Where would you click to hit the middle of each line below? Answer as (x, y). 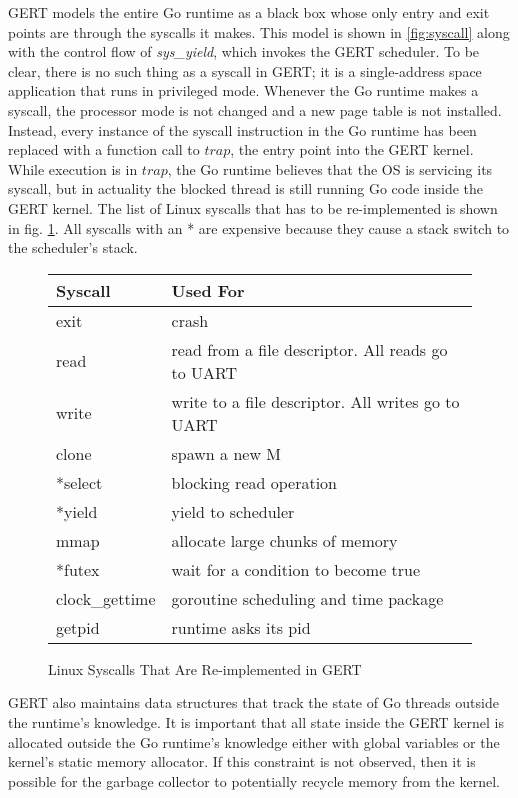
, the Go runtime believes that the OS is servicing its (330, 168)
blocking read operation (254, 482)
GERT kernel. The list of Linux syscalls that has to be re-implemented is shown (253, 207)
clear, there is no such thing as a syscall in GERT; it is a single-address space (245, 70)
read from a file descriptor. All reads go (309, 349)
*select (79, 482)
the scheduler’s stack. (73, 247)
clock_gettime (106, 598)
